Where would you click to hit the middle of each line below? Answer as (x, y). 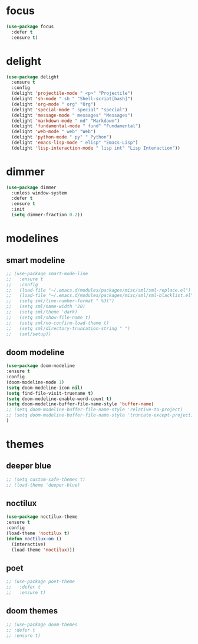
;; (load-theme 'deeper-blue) (43, 485)
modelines (32, 238)
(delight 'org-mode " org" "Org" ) (54, 104)
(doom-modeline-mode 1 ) (35, 382)
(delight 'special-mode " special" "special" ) (70, 110)
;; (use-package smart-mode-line (47, 273)
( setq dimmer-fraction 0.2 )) (47, 215)
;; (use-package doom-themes (42, 625)
